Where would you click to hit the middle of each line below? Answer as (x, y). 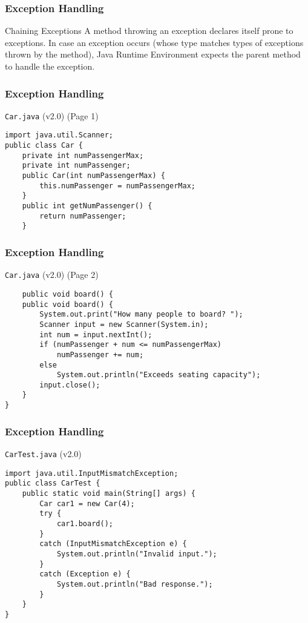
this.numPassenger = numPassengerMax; (117, 186)
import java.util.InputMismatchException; (92, 473)
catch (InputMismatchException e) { (113, 544)
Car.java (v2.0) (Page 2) (52, 275)
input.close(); (70, 385)
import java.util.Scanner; (59, 135)
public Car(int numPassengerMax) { (93, 176)
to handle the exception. (50, 66)
